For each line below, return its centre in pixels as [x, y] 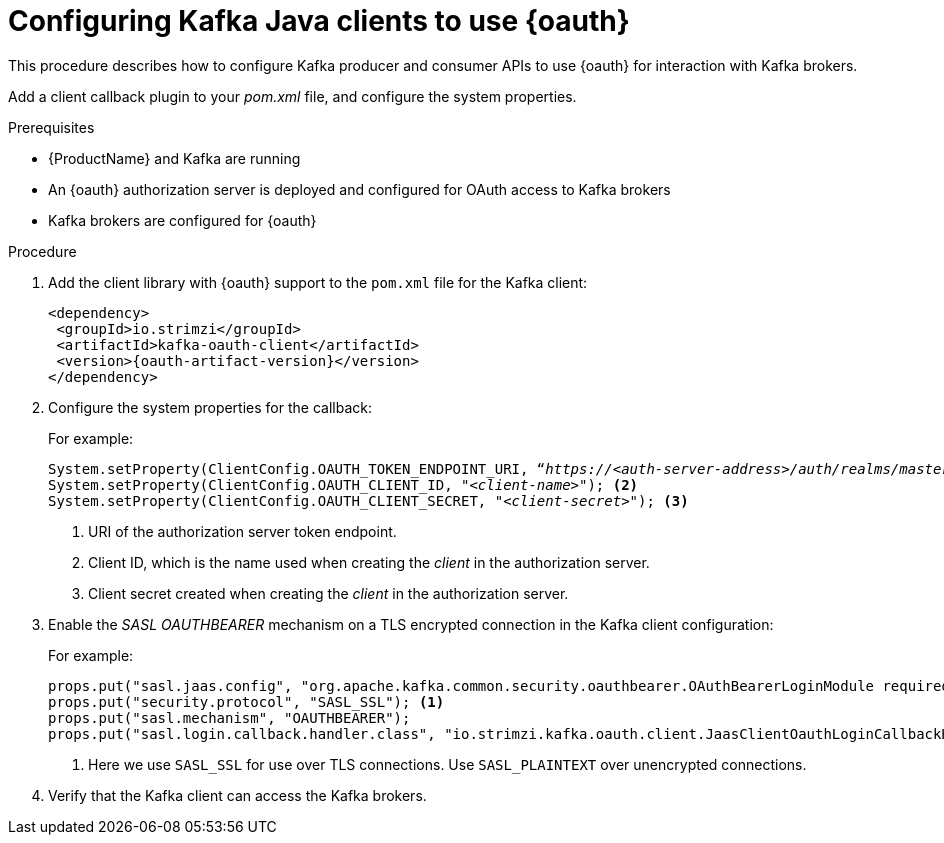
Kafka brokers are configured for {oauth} [182, 220]
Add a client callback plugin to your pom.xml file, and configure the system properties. [292, 96]
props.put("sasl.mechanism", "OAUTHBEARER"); [229, 717]
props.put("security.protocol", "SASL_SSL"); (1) [246, 701]
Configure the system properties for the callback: [210, 407]
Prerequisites [51, 127]
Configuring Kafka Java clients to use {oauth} [319, 21]
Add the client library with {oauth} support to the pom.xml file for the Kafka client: [318, 282]
